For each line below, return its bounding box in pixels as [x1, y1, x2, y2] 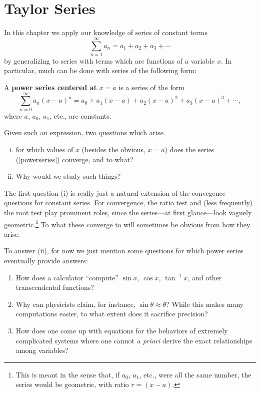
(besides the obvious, [81, 144, 145, 154]
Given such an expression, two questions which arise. [4, 127, 165, 138]
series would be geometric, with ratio [15, 379, 129, 389]
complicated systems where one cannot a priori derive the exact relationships [15, 335, 252, 345]
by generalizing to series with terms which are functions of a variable [4, 55, 215, 66]
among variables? [15, 345, 68, 355]
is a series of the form [118, 82, 184, 93]
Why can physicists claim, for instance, [15, 298, 135, 309]
